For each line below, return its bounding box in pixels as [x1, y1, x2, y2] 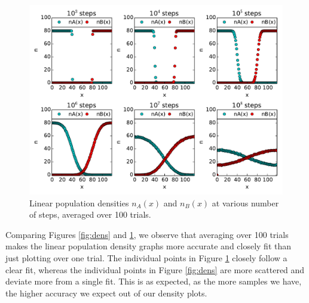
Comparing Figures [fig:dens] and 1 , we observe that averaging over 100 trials [5, 228, 289, 240]
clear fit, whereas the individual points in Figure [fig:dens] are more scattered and [5, 263, 305, 276]
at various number [212, 196, 279, 209]
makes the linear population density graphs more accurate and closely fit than [5, 240, 292, 252]
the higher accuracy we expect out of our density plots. [5, 286, 207, 299]
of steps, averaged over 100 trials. [29, 208, 151, 221]
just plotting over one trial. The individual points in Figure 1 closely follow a [5, 251, 287, 264]
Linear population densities [29, 196, 129, 209]
